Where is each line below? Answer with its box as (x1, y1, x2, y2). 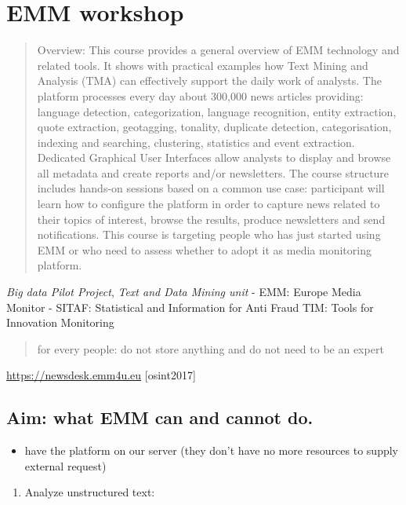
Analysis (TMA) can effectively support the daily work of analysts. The (37, 72, 382, 89)
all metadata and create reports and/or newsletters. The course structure (37, 164, 390, 181)
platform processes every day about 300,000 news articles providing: (37, 87, 364, 104)
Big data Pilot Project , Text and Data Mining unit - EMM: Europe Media (6, 284, 361, 300)
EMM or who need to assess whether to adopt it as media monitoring (37, 241, 372, 258)
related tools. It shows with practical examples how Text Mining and (37, 57, 368, 73)
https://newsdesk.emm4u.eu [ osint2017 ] (6, 367, 196, 383)
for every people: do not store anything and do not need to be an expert (37, 340, 384, 357)
